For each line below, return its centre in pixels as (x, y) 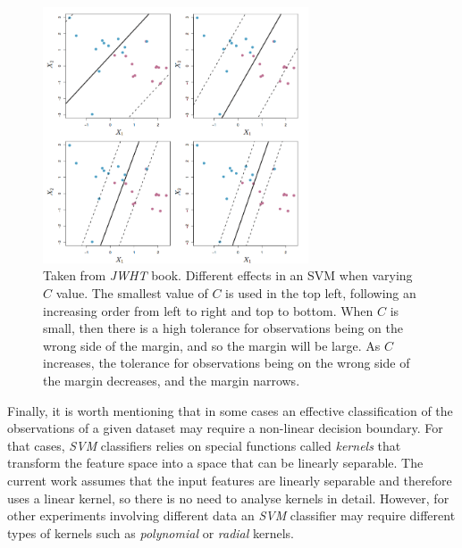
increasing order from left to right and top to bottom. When (208, 310)
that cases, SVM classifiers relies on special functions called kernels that (204, 445)
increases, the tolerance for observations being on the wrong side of (227, 363)
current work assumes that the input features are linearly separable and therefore (230, 480)
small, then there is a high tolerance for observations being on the (223, 328)
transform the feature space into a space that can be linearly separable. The (215, 463)
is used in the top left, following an (321, 293)
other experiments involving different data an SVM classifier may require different (231, 515)
